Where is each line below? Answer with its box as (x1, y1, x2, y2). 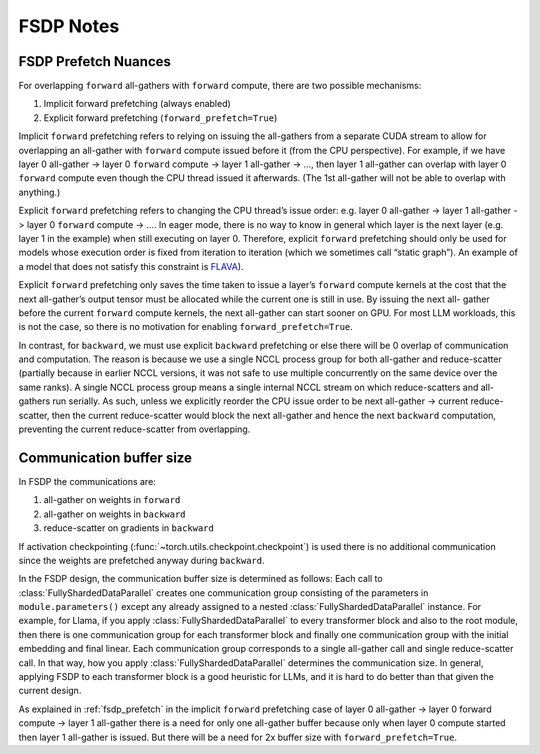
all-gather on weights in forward (43, 494, 181, 506)
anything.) (18, 186, 61, 198)
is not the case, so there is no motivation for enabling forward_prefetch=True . (18, 321, 354, 333)
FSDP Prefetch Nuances (18, 53, 172, 70)
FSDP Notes (18, 15, 120, 37)
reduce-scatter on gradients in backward (43, 522, 214, 534)
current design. (18, 685, 82, 697)
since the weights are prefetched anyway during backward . (18, 554, 265, 566)
